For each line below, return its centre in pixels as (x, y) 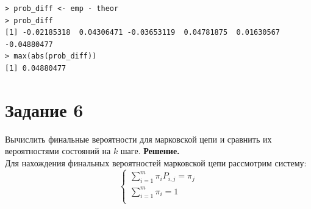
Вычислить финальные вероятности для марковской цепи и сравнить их (138, 139)
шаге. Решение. (150, 151)
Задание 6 (44, 109)
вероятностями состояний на (58, 151)
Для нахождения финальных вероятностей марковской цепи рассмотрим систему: (156, 162)
